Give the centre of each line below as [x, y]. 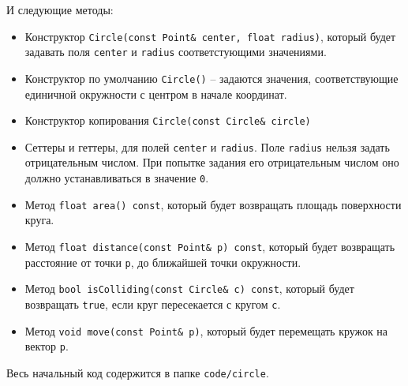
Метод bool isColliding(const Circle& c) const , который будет [189, 289]
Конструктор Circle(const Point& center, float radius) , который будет [210, 36]
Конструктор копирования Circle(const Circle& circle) [168, 120]
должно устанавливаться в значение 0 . [117, 178]
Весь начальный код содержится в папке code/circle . [138, 372]
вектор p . [47, 346]
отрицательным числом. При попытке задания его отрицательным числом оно [212, 162]
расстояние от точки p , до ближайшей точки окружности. [163, 262]
